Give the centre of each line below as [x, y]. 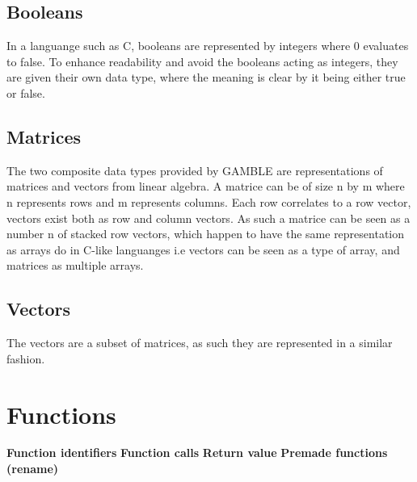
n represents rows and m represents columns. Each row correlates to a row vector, [209, 201]
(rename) [33, 469]
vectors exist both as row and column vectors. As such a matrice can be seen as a [208, 218]
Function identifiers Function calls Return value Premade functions [197, 453]
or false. [26, 92]
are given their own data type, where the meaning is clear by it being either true [206, 77]
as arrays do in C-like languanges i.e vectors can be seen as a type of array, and [203, 249]
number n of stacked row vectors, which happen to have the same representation [206, 234]
